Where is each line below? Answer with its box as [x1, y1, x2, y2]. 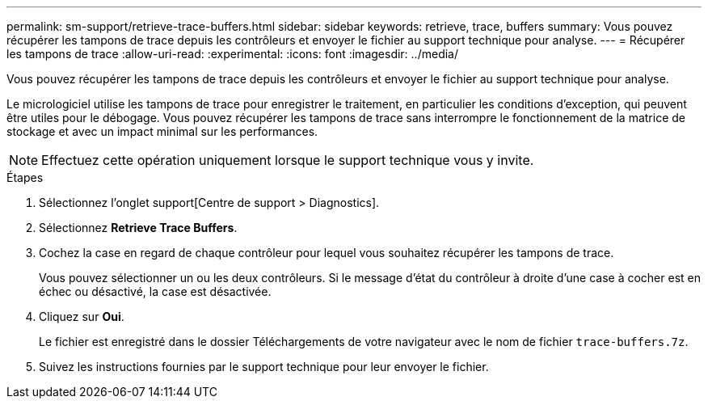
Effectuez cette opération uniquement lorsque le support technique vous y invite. [41, 152, 534, 168]
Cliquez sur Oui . [39, 310, 124, 323]
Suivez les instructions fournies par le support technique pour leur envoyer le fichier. [39, 360, 489, 373]
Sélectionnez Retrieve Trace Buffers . [39, 221, 238, 234]
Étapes [6, 171, 44, 184]
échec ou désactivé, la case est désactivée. [39, 285, 272, 298]
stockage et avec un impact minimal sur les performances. [6, 124, 318, 138]
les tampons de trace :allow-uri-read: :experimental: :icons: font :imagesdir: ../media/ [6, 47, 458, 61]
